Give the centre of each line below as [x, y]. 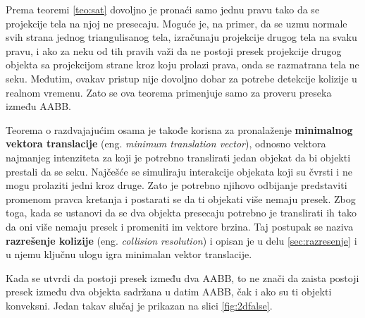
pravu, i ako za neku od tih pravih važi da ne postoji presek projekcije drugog [174, 50]
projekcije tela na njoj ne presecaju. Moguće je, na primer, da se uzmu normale [177, 23]
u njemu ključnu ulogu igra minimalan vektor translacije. [129, 254]
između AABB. [38, 106]
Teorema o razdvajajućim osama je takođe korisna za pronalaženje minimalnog [179, 129]
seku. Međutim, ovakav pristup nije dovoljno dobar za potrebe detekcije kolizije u [181, 78]
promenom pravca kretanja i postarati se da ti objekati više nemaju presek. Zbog [181, 198]
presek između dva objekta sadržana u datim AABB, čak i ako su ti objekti [169, 292]
